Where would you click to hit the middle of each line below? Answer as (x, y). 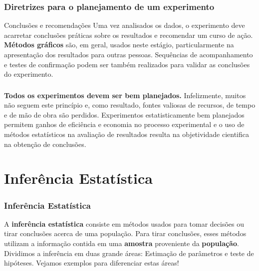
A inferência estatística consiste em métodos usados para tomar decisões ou (124, 223)
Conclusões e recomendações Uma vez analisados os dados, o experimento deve (125, 25)
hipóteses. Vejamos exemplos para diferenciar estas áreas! (92, 263)
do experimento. (29, 74)
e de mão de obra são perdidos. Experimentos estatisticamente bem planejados (124, 114)
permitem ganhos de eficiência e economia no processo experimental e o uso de (124, 124)
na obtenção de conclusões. (45, 144)
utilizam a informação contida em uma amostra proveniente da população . (122, 243)
